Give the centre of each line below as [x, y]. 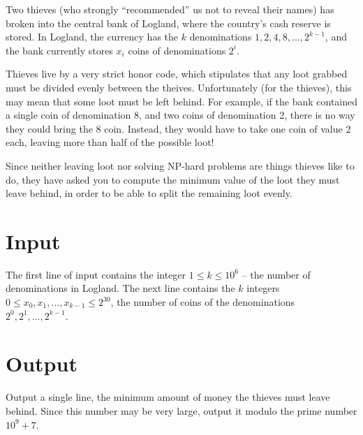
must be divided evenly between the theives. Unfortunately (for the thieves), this [179, 87]
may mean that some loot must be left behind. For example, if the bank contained [181, 101]
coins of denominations [177, 50]
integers [263, 288]
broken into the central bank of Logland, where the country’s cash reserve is [168, 23]
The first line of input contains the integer [96, 274]
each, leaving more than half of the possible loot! [110, 142]
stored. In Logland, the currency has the [92, 37]
